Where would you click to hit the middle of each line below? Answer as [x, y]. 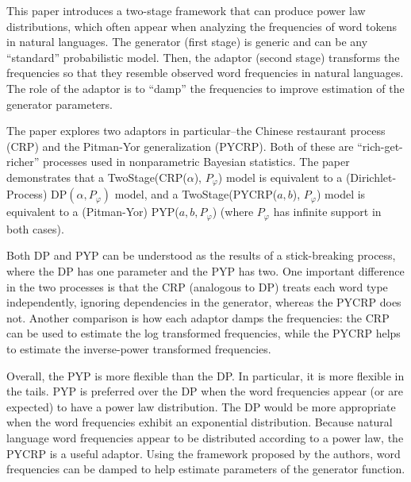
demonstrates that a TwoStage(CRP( [97, 177]
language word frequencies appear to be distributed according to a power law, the [205, 437]
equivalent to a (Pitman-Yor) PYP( [93, 212]
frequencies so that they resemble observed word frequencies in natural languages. [205, 73]
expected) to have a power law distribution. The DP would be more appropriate [201, 406]
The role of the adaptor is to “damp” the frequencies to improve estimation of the [205, 88]
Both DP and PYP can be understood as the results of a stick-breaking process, [201, 255]
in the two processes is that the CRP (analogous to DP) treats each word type [197, 286]
